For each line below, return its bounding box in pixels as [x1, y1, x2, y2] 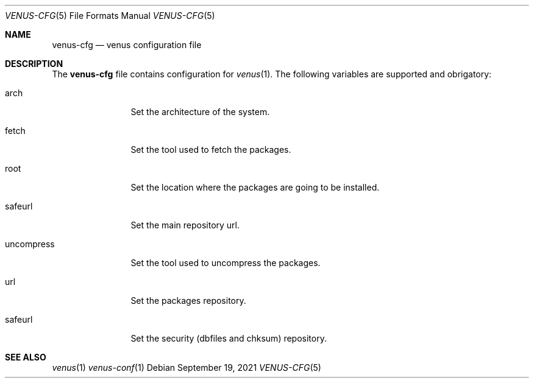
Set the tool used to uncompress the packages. [130, 258, 321, 268]
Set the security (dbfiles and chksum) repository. [130, 333, 327, 343]
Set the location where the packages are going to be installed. [130, 182, 380, 192]
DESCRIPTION [5, 58, 63, 69]
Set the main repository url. [130, 220, 240, 230]
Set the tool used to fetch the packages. [130, 144, 291, 155]
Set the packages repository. [130, 295, 246, 306]
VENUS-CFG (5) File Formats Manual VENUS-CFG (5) [5, 10, 215, 21]
